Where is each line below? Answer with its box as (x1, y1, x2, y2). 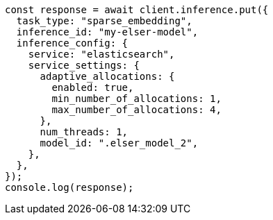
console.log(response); (5, 182, 134, 193)
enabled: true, (51, 82, 134, 93)
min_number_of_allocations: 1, (51, 93, 222, 104)
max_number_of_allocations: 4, (51, 104, 222, 115)
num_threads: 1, (40, 126, 129, 137)
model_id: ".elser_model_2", (40, 137, 199, 149)
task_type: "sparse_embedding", (16, 15, 192, 26)
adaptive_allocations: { (40, 71, 175, 82)
